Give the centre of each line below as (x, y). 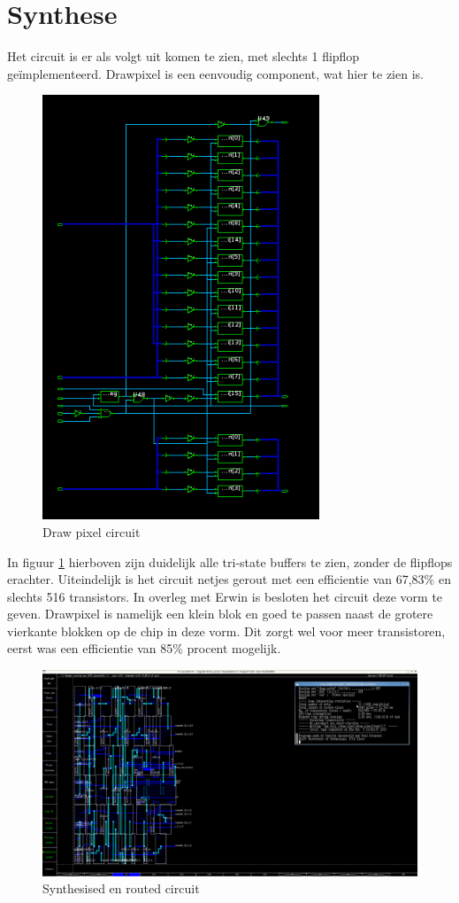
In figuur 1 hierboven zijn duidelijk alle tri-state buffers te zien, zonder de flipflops (230, 561)
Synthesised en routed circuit (121, 888)
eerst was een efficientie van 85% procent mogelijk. (144, 648)
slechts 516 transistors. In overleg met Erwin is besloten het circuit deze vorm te (225, 596)
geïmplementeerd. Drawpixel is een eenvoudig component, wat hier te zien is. (215, 73)
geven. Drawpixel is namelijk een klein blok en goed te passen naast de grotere (220, 614)
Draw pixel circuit (92, 531)
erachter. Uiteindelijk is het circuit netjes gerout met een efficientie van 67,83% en (229, 579)
